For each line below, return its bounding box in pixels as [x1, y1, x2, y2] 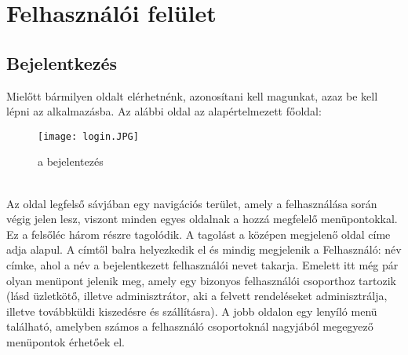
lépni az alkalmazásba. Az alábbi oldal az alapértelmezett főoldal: [6, 103, 322, 119]
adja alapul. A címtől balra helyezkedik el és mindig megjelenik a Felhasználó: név [6, 241, 402, 258]
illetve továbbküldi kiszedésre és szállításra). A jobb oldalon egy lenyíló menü [6, 302, 377, 319]
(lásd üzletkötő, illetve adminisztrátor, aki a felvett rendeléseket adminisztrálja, [6, 287, 388, 304]
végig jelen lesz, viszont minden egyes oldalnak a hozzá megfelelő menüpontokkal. [6, 210, 398, 227]
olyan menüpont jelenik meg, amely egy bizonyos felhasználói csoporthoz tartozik [6, 272, 396, 288]
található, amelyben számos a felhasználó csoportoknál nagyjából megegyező [6, 318, 373, 335]
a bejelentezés [38, 153, 104, 170]
